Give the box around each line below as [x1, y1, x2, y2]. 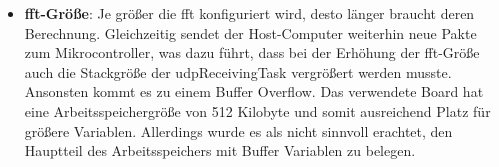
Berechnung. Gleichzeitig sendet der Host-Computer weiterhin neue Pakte [24, 22, 477, 43]
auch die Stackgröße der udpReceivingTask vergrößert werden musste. [24, 61, 452, 82]
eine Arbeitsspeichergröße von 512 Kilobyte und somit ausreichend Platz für [24, 100, 491, 121]
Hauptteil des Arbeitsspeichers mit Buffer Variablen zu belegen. [24, 140, 416, 161]
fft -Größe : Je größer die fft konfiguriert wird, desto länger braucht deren [24, 3, 475, 23]
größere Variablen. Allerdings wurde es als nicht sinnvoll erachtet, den [24, 120, 453, 141]
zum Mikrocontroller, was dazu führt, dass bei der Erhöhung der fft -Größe [24, 42, 480, 63]
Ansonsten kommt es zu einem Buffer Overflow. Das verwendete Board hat [24, 81, 484, 102]
